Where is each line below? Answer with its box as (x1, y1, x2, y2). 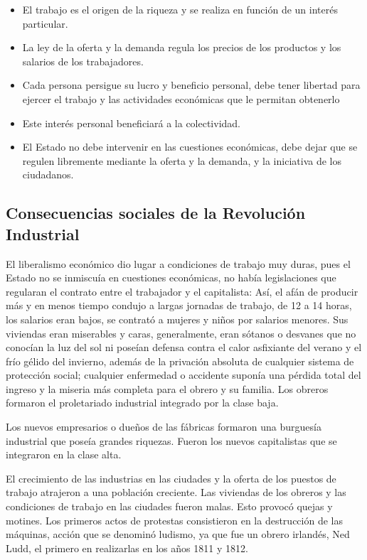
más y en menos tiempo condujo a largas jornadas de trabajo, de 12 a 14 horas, (6, 298, 352, 313)
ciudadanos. (22, 167, 74, 182)
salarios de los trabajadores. (22, 53, 144, 68)
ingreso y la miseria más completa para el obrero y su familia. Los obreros (6, 381, 329, 396)
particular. (22, 16, 68, 31)
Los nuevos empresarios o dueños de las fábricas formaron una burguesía (6, 419, 321, 434)
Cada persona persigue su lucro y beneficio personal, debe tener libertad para (22, 77, 361, 92)
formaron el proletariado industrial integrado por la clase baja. (6, 395, 279, 410)
